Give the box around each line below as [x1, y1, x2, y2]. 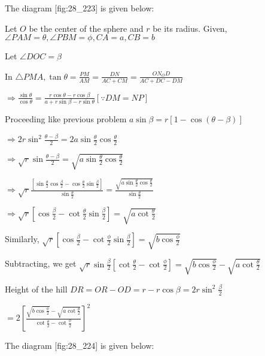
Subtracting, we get [5, 257, 77, 270]
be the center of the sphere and [29, 22, 144, 34]
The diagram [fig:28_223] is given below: [5, 2, 154, 14]
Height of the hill [5, 282, 68, 295]
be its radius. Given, [153, 22, 227, 34]
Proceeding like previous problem [5, 113, 127, 125]
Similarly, [5, 233, 39, 245]
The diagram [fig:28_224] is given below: [5, 339, 154, 352]
